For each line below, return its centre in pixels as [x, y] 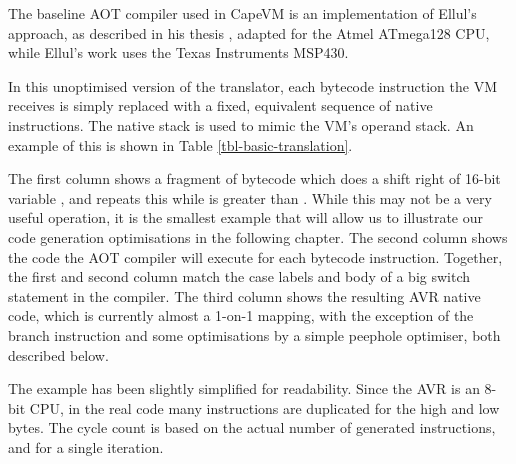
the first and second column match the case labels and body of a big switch [239, 276]
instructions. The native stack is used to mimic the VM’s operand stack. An [241, 124]
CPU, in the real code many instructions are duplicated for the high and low [264, 407]
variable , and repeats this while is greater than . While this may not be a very [250, 197]
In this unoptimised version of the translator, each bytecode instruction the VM [253, 85]
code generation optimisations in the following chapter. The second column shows [258, 236]
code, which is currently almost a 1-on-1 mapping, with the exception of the [241, 315]
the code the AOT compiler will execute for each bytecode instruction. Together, [255, 256]
